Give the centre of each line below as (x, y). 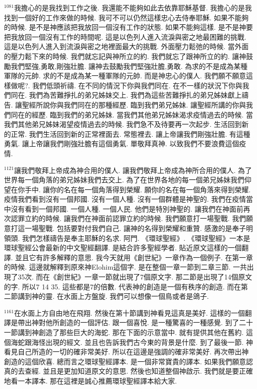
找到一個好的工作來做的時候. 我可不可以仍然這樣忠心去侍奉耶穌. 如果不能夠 (127, 17)
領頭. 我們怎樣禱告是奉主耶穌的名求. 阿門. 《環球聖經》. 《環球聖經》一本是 (127, 238)
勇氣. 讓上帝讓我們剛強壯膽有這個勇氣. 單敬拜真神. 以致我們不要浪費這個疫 (125, 143)
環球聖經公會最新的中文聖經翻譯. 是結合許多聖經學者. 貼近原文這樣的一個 (123, 248)
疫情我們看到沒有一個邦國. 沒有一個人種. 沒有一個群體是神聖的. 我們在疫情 (125, 199)
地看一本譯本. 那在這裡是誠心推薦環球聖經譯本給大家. (91, 380)
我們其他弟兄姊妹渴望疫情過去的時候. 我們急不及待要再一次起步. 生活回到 (123, 124)
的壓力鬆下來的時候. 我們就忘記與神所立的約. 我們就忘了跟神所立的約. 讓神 (125, 56)
